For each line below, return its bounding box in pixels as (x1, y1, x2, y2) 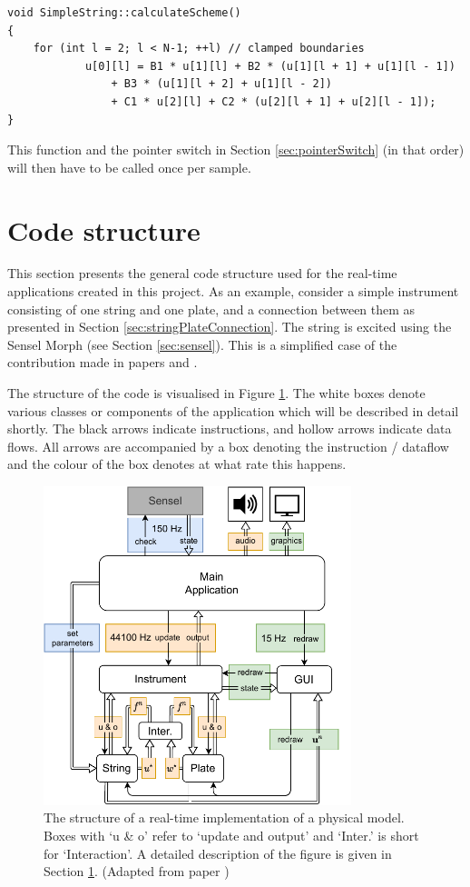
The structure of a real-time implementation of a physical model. (44, 808, 405, 827)
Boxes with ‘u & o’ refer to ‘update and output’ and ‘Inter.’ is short (44, 825, 419, 844)
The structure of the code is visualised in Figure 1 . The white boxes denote (7, 384, 426, 403)
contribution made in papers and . (7, 353, 198, 372)
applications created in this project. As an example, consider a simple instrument (7, 282, 459, 301)
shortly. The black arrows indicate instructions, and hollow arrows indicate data (7, 419, 452, 438)
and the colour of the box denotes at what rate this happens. (7, 454, 347, 473)
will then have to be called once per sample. (7, 157, 251, 176)
